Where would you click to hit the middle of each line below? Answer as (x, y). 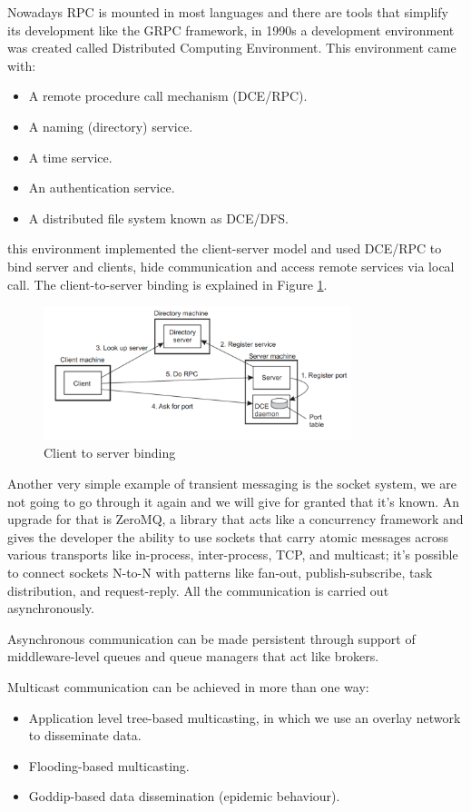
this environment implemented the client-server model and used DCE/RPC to (225, 248)
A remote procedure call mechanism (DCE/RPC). (168, 96)
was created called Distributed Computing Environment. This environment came (232, 48)
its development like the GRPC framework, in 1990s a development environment (231, 30)
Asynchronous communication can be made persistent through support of (211, 638)
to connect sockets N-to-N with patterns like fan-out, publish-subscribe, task (220, 573)
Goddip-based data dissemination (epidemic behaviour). (184, 796)
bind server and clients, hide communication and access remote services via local (231, 266)
